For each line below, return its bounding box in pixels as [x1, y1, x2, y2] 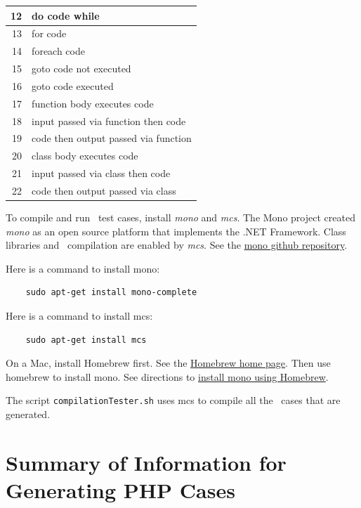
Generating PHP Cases [6, 476, 235, 504]
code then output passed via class [32, 183, 176, 197]
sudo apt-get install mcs [25, 334, 147, 345]
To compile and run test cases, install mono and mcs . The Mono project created [6, 210, 355, 225]
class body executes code [32, 148, 138, 163]
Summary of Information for [6, 448, 287, 476]
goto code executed [32, 78, 114, 93]
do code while [32, 8, 100, 22]
